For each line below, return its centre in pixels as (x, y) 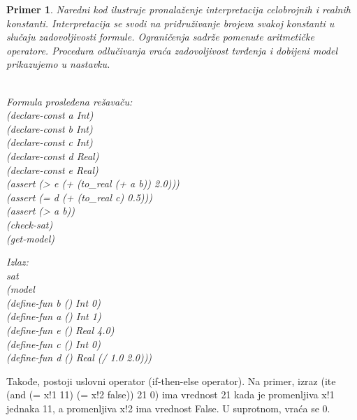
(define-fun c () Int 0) (53, 343)
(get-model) (31, 238)
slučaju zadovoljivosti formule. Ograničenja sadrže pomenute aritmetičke (160, 37)
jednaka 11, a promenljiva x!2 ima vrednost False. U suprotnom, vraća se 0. (168, 408)
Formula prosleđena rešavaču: (70, 101)
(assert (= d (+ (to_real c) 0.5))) (80, 197)
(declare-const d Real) (53, 155)
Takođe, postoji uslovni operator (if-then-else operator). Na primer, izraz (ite (171, 381)
